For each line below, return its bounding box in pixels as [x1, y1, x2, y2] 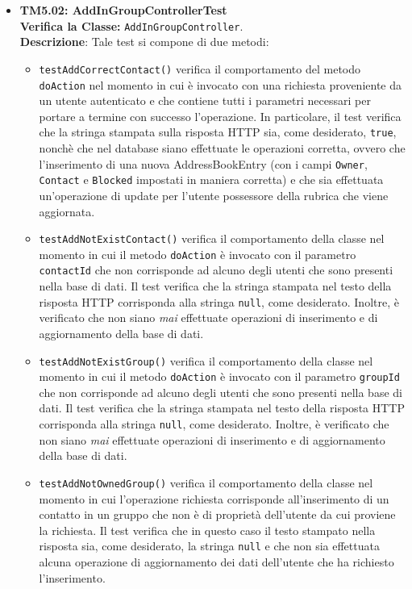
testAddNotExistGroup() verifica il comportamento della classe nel [39, 352, 373, 369]
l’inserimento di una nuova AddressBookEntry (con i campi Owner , [39, 155, 368, 172]
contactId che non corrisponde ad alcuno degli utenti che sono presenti [39, 261, 393, 278]
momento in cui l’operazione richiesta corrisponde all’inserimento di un [39, 490, 389, 507]
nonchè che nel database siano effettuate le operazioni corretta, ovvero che [39, 140, 406, 156]
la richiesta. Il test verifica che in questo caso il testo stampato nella [39, 521, 376, 538]
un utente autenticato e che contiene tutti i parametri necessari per [39, 92, 371, 109]
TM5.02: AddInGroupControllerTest [19, 2, 227, 18]
